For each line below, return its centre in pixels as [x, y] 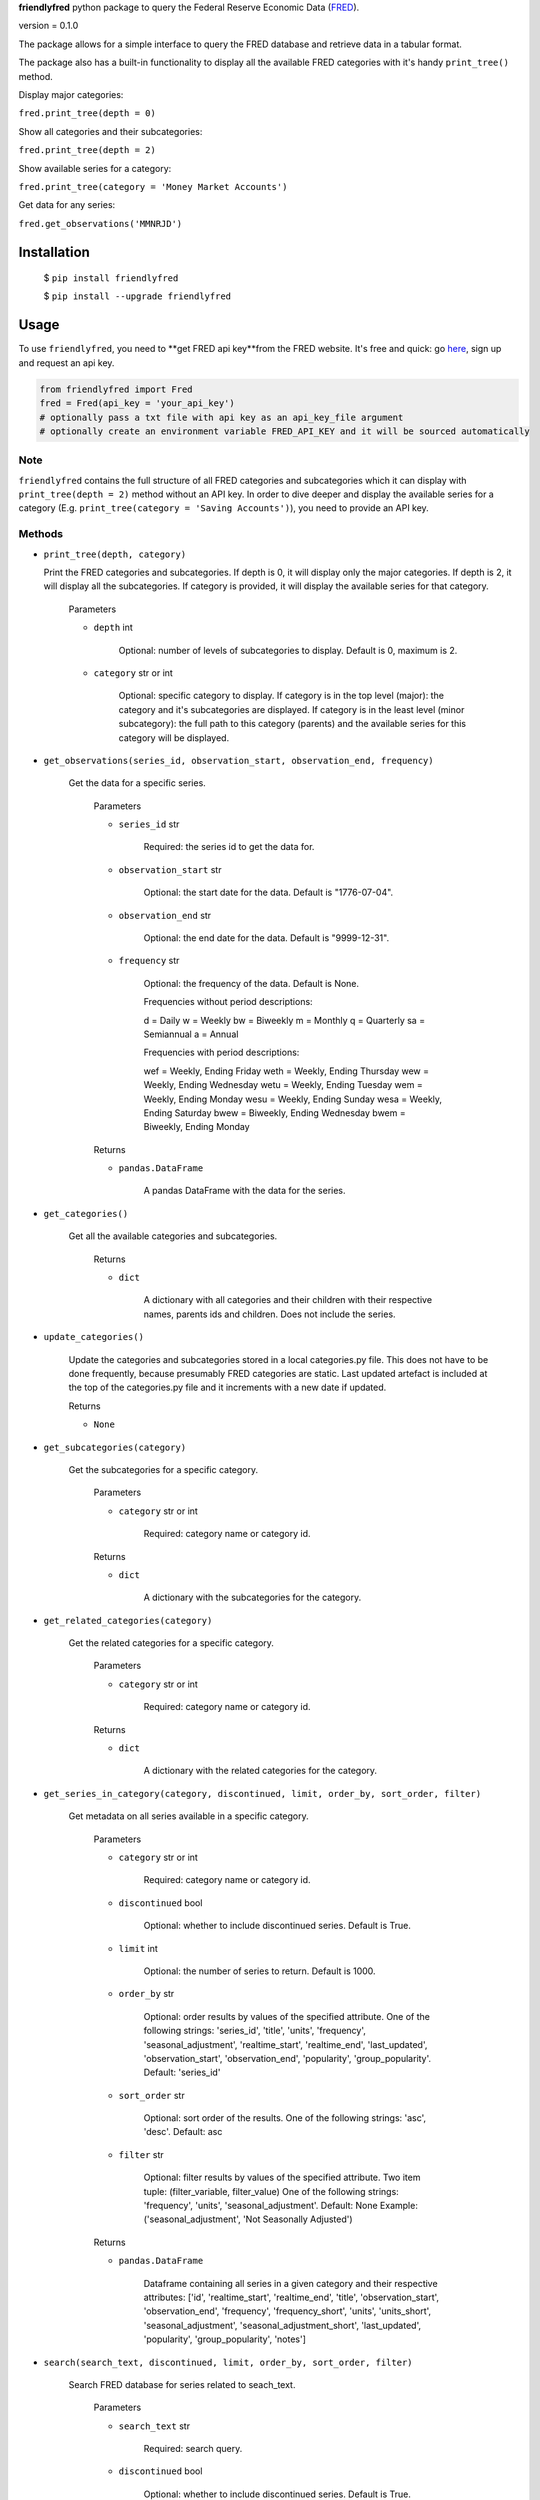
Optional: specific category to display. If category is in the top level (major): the [281, 696]
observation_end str [165, 915]
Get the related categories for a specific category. [171, 1643]
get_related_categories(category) [128, 1620]
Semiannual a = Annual [191, 1034]
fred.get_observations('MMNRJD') [100, 223]
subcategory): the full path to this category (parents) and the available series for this [292, 724]
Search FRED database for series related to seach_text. [182, 2384]
